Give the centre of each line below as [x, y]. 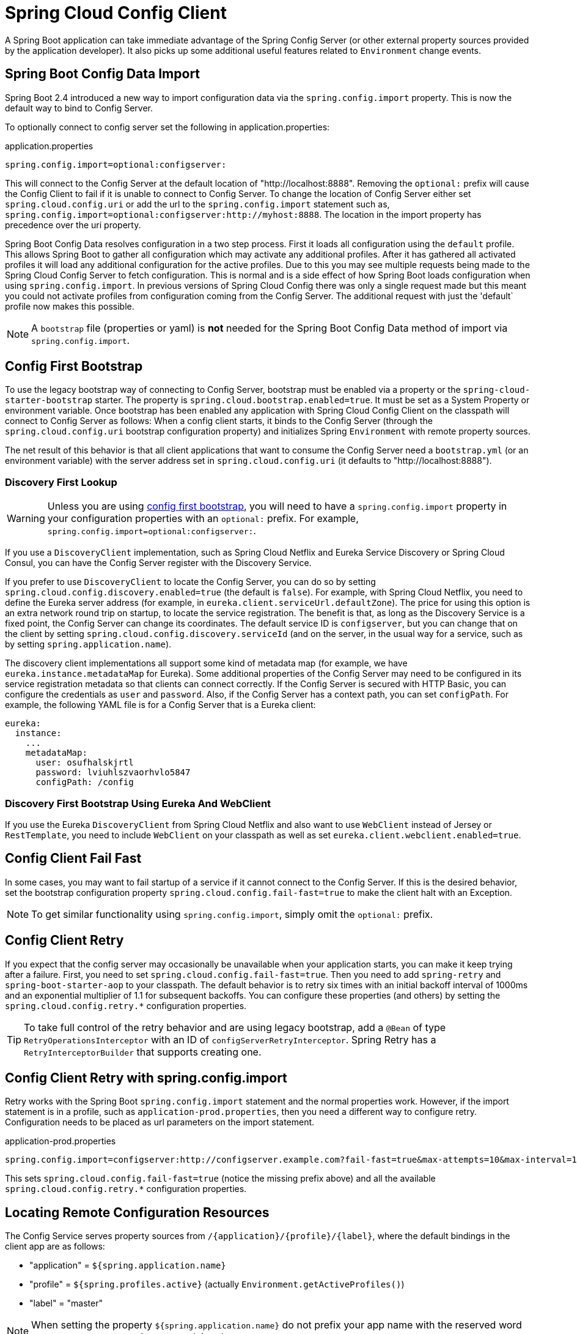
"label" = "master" [66, 1303]
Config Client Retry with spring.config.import [146, 1078]
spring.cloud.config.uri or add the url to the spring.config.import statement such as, [197, 204]
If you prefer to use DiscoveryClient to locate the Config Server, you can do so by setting [190, 582]
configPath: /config [85, 782]
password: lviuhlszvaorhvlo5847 [113, 773]
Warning [26, 519]
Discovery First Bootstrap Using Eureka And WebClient [138, 803]
